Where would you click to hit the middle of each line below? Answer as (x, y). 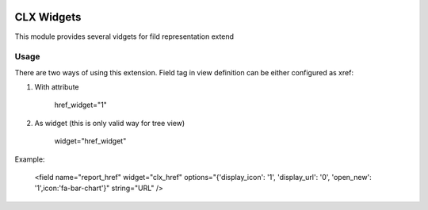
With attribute (57, 87)
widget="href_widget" (90, 141)
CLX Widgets (48, 17)
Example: (30, 159)
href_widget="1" (80, 105)
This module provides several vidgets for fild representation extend (124, 36)
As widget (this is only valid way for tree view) (110, 123)
